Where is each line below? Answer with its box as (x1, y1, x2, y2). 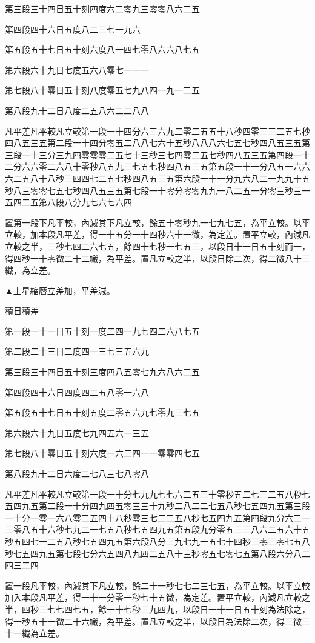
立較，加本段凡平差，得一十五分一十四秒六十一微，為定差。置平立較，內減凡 (5, 228, 310, 241)
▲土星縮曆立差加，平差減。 (5, 284, 115, 296)
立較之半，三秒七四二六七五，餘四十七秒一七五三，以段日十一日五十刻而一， (5, 239, 310, 252)
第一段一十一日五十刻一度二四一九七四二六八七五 (5, 324, 200, 337)
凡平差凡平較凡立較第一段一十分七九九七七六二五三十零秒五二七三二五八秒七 (5, 487, 310, 500)
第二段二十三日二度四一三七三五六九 (5, 345, 149, 358)
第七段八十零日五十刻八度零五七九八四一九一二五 (5, 84, 200, 96)
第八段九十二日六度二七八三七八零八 (5, 467, 149, 480)
